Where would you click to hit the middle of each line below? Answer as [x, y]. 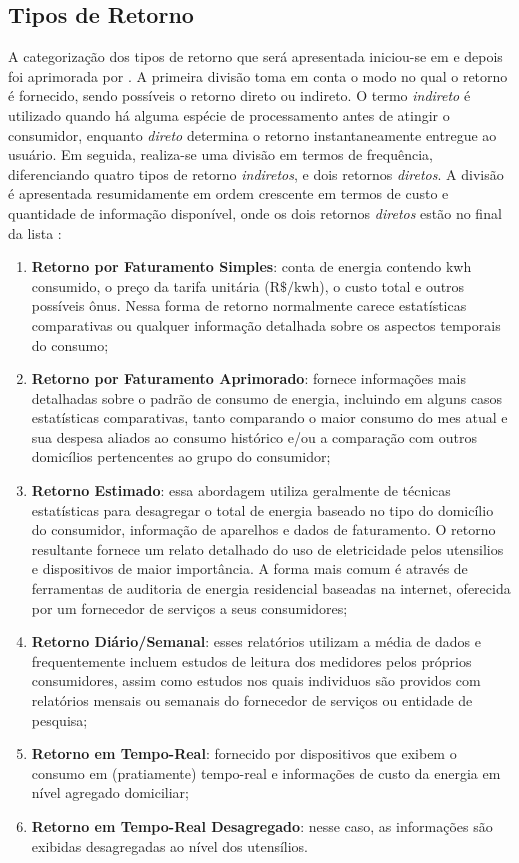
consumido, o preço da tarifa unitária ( [150, 285]
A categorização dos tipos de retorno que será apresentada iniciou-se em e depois [255, 56]
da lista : [35, 232]
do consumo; [70, 344]
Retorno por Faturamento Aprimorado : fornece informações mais [248, 378]
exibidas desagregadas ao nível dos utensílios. [170, 845]
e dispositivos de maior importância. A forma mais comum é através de [249, 568]
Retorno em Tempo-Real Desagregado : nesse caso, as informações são [262, 825]
